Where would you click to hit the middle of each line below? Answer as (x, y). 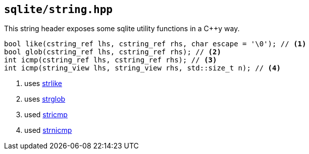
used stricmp (46, 115)
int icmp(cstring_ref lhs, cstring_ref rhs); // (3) (111, 60)
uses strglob (45, 99)
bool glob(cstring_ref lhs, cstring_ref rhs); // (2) (113, 52)
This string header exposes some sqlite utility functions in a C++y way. (122, 29)
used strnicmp (48, 130)
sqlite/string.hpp (58, 10)
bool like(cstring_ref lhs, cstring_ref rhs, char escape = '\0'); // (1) (155, 44)
